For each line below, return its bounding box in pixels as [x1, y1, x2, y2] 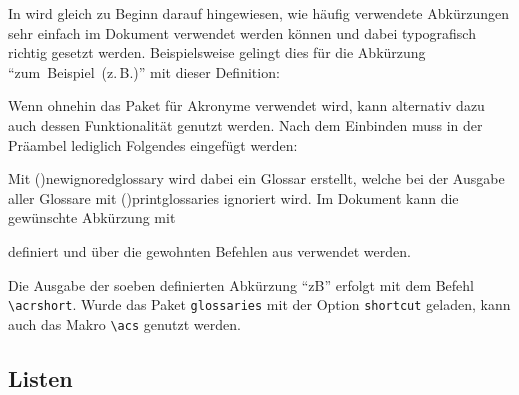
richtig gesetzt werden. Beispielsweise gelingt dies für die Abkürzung [8, 42, 426, 63]
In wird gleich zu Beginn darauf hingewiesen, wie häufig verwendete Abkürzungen [8, 3, 509, 23]
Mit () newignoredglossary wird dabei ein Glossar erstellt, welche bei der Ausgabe [8, 168, 505, 189]
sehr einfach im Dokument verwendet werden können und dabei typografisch [8, 22, 476, 43]
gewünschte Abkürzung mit [8, 207, 176, 228]
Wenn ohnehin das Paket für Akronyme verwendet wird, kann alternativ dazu [8, 95, 485, 116]
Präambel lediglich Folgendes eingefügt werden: [8, 134, 298, 155]
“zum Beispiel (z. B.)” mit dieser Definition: [8, 61, 280, 82]
